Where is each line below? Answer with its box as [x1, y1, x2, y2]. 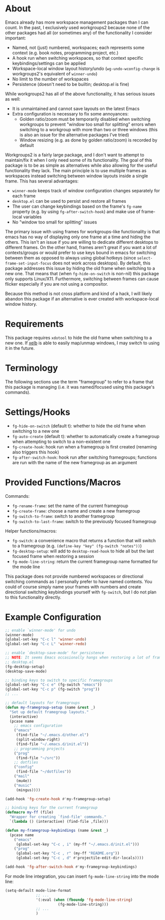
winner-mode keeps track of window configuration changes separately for [12, 187, 161, 193]
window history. [5, 301, 37, 307]
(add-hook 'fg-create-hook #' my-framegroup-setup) [5, 796, 111, 802]
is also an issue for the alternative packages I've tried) [19, 132, 129, 138]
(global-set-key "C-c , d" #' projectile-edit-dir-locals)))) [16, 855, 144, 861]
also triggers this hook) [12, 449, 59, 455]
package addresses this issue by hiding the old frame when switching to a [5, 265, 155, 271]
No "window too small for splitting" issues [12, 219, 97, 225]
